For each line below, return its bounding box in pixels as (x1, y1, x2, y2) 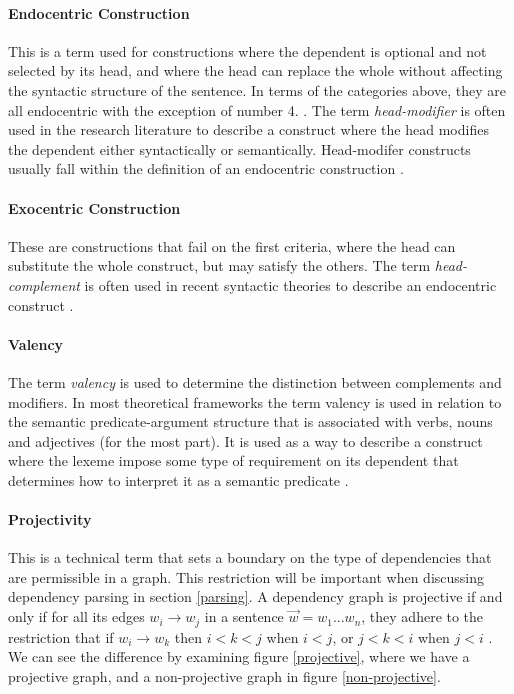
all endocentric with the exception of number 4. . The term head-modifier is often (8, 99, 506, 120)
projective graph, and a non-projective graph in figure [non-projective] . (8, 665, 441, 686)
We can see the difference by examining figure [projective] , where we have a (8, 646, 470, 667)
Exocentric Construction (8, 197, 181, 218)
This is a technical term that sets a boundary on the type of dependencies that (8, 547, 492, 568)
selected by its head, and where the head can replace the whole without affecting (8, 60, 503, 81)
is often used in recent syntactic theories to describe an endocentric (84, 274, 497, 295)
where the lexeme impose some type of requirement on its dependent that (8, 450, 459, 471)
